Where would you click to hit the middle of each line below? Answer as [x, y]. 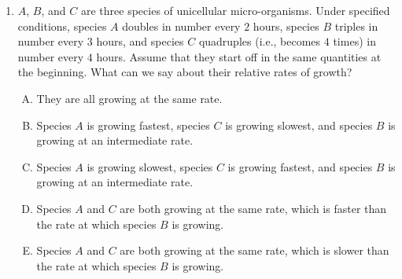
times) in [354, 41]
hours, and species [140, 41]
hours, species [286, 26]
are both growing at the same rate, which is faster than [253, 208]
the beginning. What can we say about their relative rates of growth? [185, 72]
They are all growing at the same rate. [129, 98]
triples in [356, 26]
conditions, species [62, 26]
